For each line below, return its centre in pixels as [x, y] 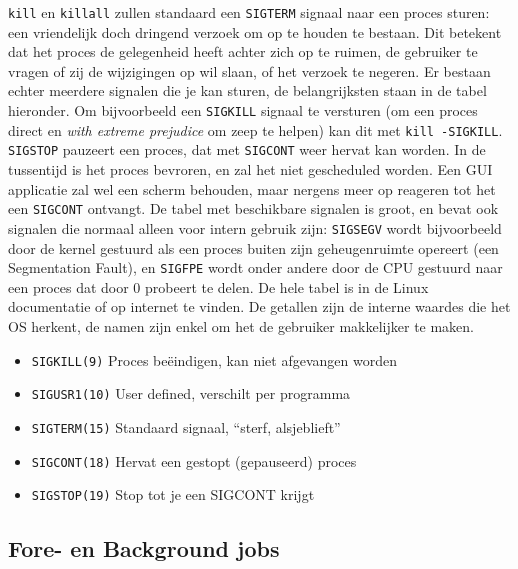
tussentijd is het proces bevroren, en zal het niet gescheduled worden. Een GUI [250, 169]
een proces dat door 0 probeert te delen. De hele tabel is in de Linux [218, 286]
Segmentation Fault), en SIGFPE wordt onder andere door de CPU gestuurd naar [255, 267]
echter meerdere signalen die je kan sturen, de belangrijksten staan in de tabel [247, 90]
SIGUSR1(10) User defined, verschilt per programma [191, 393]
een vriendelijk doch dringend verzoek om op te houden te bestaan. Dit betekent [255, 31]
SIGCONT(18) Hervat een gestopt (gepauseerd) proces [194, 460]
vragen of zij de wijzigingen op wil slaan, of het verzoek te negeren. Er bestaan [249, 70]
